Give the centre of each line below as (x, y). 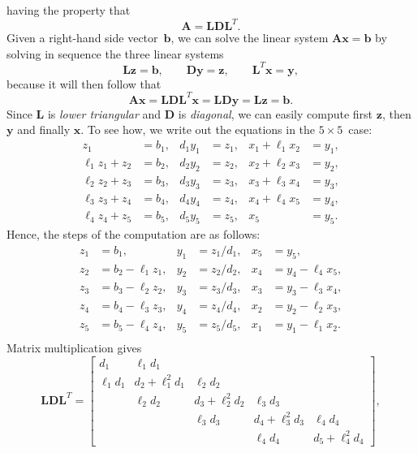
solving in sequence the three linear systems (115, 53)
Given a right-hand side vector (82, 38)
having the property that (69, 10)
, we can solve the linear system (250, 38)
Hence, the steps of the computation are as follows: (134, 234)
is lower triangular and (104, 113)
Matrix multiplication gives (74, 347)
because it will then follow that (84, 83)
